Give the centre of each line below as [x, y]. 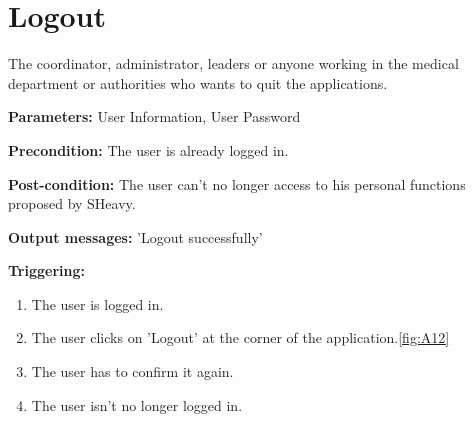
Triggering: [46, 270]
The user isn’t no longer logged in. [137, 404]
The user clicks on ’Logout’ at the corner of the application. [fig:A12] [240, 337]
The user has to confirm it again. [132, 371]
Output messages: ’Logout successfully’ [135, 236]
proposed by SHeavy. [72, 203]
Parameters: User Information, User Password [154, 116]
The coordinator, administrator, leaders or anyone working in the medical [233, 63]
